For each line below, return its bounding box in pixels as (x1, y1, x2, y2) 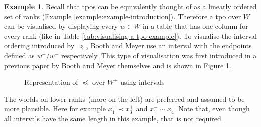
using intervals (120, 77, 165, 87)
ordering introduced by (4, 40, 75, 51)
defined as (4, 50, 35, 60)
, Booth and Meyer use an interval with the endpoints (85, 40, 252, 51)
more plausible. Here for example (4, 103, 106, 114)
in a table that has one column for (142, 21, 248, 31)
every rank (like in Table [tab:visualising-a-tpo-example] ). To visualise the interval (4, 30, 257, 41)
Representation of (24, 77, 78, 87)
